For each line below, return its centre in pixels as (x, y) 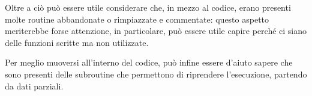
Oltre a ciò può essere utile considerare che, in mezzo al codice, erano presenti (148, 7)
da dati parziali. (34, 86)
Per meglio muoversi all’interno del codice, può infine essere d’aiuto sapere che (149, 62)
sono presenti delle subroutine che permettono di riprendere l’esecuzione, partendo (156, 74)
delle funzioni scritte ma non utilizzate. (77, 42)
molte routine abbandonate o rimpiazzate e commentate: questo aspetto (137, 19)
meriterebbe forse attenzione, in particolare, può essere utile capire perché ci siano (156, 31)
